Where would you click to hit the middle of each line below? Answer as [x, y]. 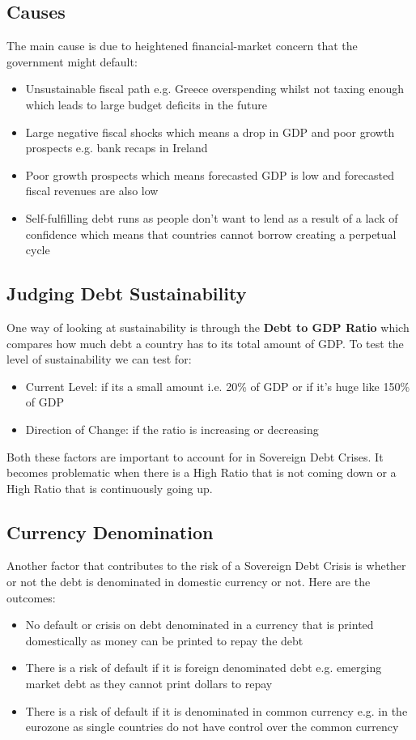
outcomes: [31, 597]
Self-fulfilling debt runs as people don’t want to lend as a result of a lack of [212, 217]
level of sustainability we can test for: [99, 359]
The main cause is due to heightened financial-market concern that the [182, 46]
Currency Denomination [110, 532]
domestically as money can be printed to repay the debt [164, 640]
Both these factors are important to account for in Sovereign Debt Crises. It [195, 456]
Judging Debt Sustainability [127, 293]
